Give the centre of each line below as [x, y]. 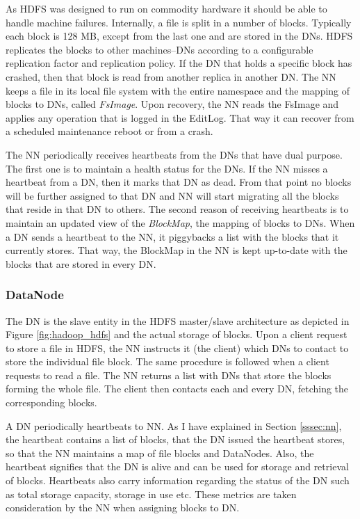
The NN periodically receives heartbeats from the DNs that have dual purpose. [174, 154]
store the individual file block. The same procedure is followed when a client [167, 361]
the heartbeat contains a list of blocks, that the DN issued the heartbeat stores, [175, 439]
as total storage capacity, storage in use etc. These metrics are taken [151, 494]
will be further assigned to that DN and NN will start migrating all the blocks [172, 195]
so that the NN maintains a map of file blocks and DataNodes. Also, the [160, 453]
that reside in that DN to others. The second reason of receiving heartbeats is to [177, 209]
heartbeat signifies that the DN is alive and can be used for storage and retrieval [177, 466]
